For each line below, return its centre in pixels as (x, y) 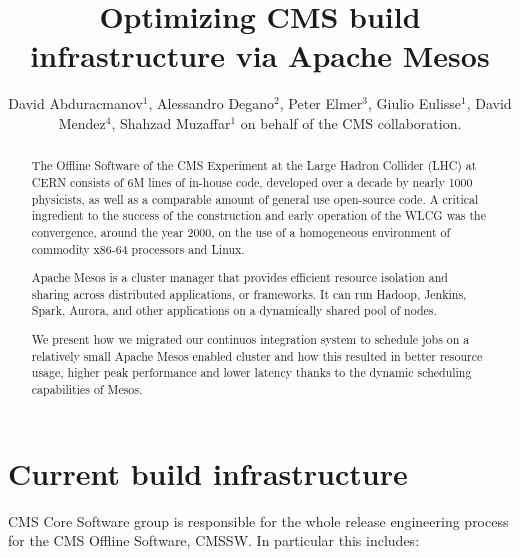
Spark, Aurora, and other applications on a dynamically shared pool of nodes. (234, 310)
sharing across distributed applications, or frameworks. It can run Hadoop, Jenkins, (249, 293)
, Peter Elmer (321, 103)
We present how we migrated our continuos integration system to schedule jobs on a (250, 338)
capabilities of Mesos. (87, 388)
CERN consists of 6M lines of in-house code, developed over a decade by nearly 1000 (252, 181)
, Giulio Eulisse (415, 103)
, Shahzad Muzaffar (171, 122)
